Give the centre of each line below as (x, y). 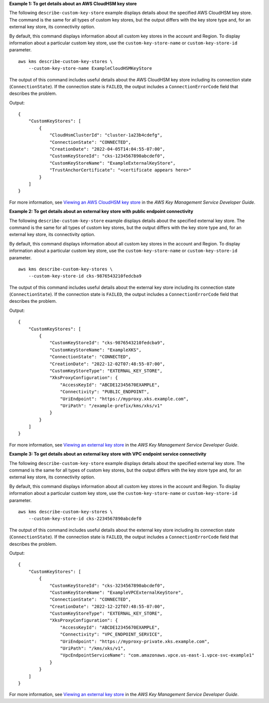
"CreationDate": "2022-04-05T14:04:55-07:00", (107, 149)
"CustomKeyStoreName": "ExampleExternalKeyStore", (113, 163)
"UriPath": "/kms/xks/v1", (93, 648)
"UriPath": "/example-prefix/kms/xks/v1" (111, 406)
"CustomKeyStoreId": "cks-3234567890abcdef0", (107, 586)
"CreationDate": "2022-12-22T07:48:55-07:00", (107, 606)
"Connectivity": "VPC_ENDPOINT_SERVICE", (111, 634)
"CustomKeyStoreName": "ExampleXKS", (96, 350)
